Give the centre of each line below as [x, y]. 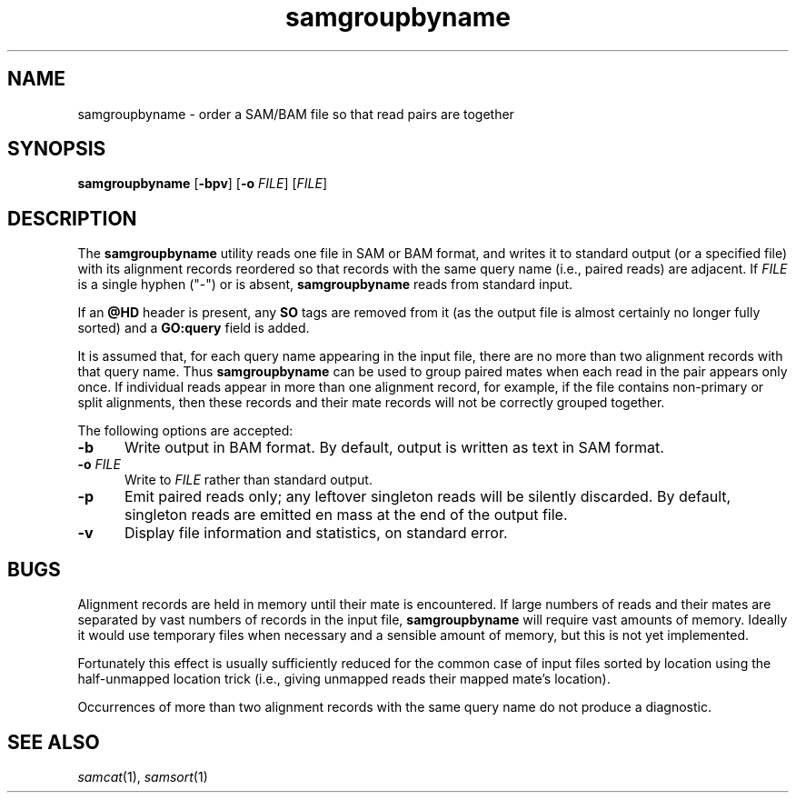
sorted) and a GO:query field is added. [194, 328]
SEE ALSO [54, 742]
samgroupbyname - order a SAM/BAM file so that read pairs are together [296, 114]
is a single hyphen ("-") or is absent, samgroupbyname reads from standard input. [325, 285]
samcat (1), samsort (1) [143, 776]
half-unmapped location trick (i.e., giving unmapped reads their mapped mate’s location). [344, 679]
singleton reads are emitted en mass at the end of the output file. [346, 515]
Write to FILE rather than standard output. [249, 480]
